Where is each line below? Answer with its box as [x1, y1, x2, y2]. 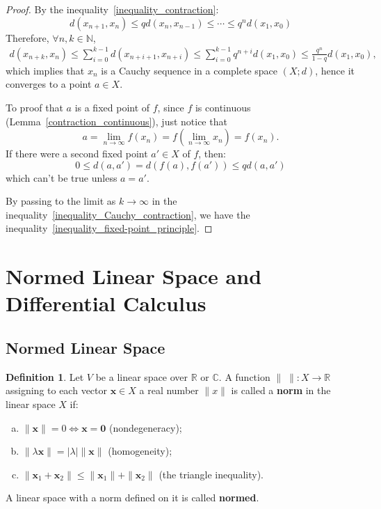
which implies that [6, 63, 85, 77]
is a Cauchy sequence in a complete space [101, 63, 277, 77]
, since [157, 100, 184, 114]
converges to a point [6, 77, 92, 91]
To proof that [6, 100, 63, 114]
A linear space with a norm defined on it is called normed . [6, 490, 259, 505]
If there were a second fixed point [6, 146, 148, 161]
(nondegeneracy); [109, 420, 182, 434]
